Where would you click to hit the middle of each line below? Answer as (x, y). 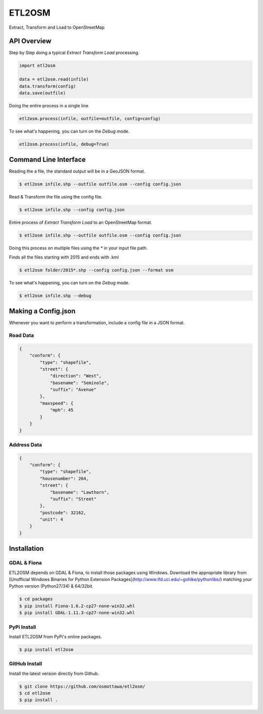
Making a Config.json (42, 311)
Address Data (26, 445)
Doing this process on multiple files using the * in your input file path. (78, 248)
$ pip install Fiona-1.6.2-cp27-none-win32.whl (77, 606)
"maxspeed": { (56, 403)
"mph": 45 (62, 410)
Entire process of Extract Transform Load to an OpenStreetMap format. (81, 222)
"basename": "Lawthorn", (80, 492)
